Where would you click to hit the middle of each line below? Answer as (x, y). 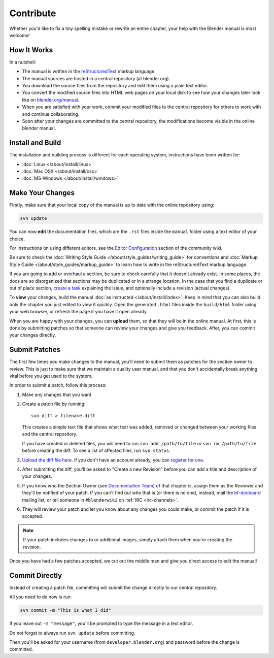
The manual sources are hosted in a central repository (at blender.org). (96, 78)
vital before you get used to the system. (51, 376)
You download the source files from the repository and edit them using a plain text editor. (115, 86)
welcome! (20, 35)
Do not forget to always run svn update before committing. (72, 633)
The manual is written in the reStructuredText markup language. (89, 72)
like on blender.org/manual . (51, 100)
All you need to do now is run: (41, 597)
